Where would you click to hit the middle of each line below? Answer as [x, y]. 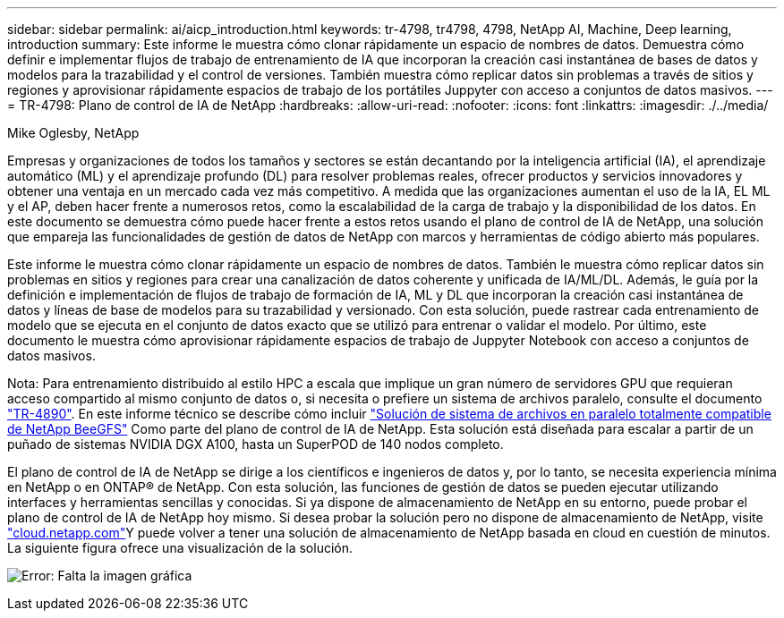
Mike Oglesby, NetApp [73, 133]
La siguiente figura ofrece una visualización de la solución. [180, 548]
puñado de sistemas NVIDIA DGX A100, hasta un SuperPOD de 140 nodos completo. [256, 444]
